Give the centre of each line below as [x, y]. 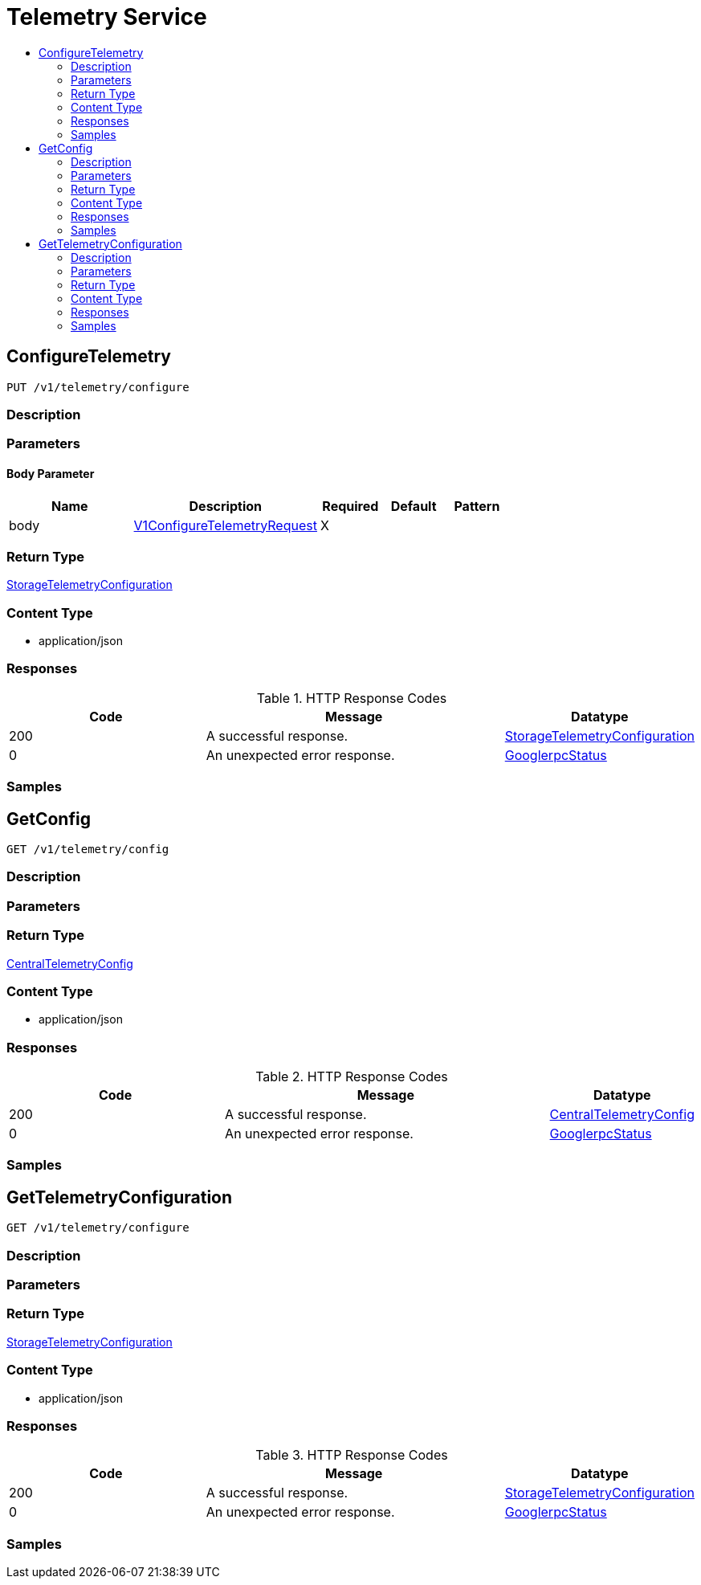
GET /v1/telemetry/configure [98, 1228]
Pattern [477, 506]
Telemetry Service [107, 17]
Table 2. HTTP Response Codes [352, 1077]
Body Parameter [51, 473]
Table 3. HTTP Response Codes [352, 1455]
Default [414, 506]
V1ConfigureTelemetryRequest [225, 525]
